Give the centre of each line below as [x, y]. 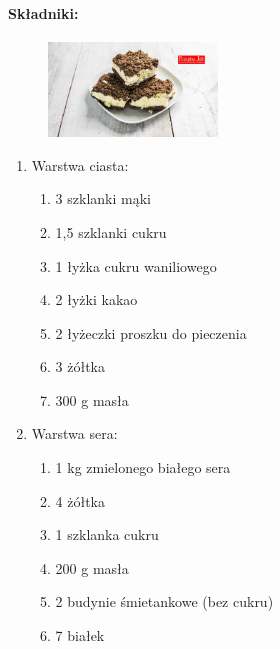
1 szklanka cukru [107, 534]
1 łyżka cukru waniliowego [136, 265]
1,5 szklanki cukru [111, 231]
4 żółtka [80, 500]
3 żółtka [80, 366]
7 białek [80, 635]
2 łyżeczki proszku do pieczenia [151, 332]
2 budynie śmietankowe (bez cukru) [164, 601]
